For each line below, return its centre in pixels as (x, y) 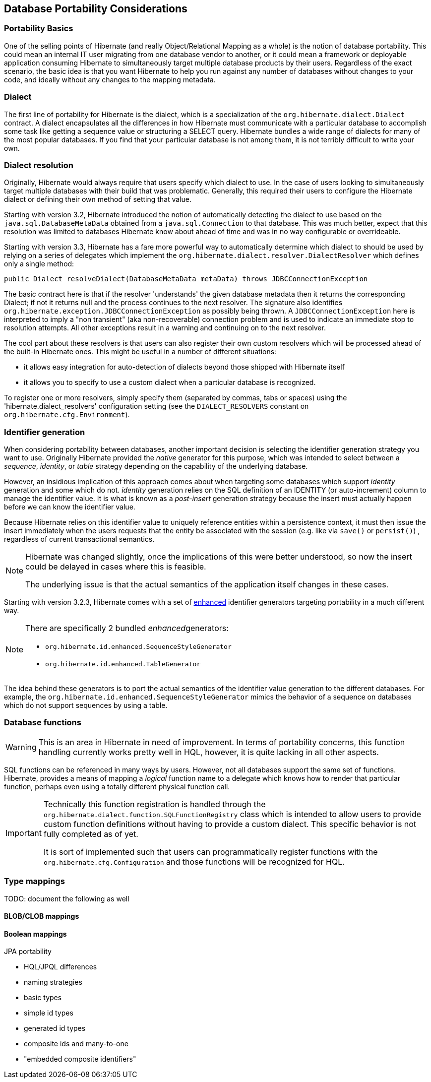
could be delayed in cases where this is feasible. (116, 567)
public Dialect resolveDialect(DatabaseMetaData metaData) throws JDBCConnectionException (186, 279)
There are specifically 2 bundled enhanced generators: (127, 628)
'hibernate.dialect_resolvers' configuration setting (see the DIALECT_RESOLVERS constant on (156, 406)
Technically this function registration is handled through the (154, 804)
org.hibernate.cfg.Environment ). (67, 415)
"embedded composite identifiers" (80, 1059)
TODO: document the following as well (67, 898)
